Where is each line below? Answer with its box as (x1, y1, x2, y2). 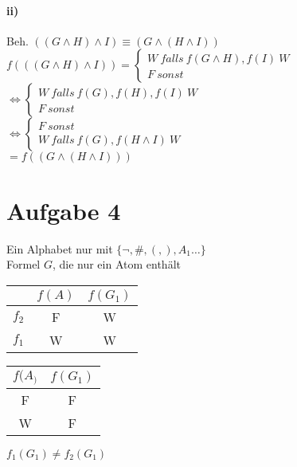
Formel (6, 256, 41, 273)
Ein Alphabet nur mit (6, 240, 113, 257)
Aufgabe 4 (6, 194, 121, 226)
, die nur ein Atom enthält (52, 256, 181, 273)
